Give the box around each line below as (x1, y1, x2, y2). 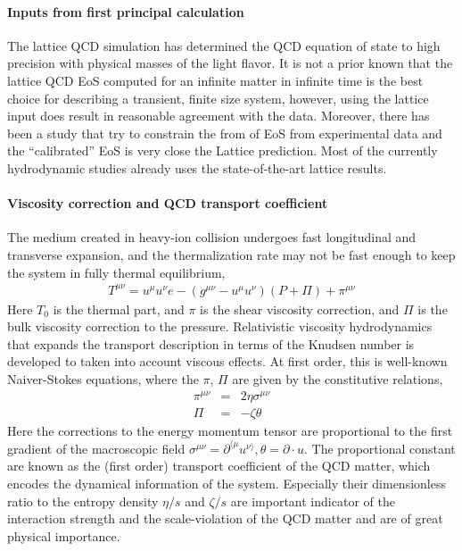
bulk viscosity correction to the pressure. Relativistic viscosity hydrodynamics (7, 317, 433, 336)
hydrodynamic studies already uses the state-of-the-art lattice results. (7, 158, 387, 177)
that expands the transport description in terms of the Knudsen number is (7, 334, 415, 353)
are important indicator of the (230, 491, 395, 510)
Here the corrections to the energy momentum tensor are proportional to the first (7, 421, 453, 439)
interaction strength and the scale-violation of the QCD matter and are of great (7, 509, 443, 528)
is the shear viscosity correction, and (200, 299, 400, 318)
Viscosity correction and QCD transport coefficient (7, 194, 328, 213)
